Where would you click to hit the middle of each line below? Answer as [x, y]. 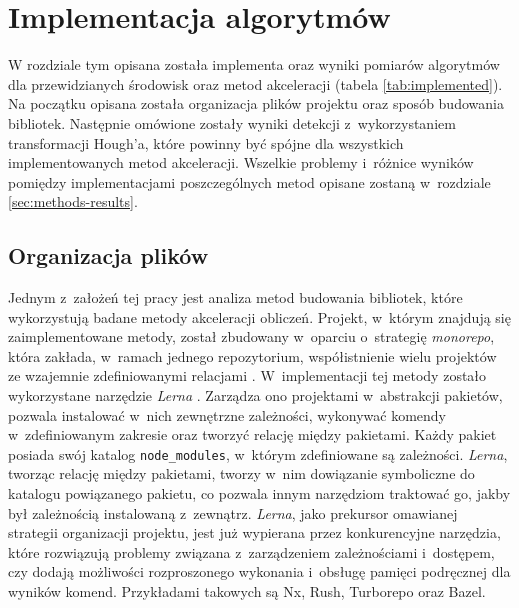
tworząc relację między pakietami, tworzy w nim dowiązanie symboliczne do [241, 473]
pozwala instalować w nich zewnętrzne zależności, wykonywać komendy [227, 414]
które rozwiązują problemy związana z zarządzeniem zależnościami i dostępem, [251, 551]
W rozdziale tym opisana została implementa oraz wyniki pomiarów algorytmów [254, 64]
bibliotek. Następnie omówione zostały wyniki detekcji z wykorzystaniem [232, 122]
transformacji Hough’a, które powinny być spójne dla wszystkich [206, 142]
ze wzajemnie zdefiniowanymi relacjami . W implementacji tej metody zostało [247, 375]
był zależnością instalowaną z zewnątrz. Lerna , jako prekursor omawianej [233, 512]
